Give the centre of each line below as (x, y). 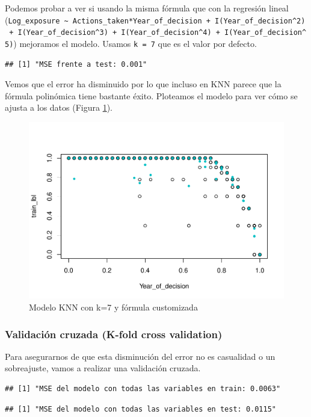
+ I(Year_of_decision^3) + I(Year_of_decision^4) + (115, 33)
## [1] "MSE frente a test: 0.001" (76, 64)
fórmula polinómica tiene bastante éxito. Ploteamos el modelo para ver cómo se (151, 95)
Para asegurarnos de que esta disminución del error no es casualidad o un (140, 356)
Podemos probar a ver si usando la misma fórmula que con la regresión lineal (147, 8)
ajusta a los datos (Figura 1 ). (59, 107)
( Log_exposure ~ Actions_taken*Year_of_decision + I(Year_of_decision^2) (155, 20)
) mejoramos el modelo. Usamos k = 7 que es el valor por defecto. (135, 43)
